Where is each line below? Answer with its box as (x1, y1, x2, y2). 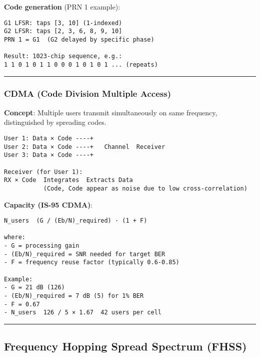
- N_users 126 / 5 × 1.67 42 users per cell (4, 309, 161, 316)
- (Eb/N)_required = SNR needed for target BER (4, 250, 165, 258)
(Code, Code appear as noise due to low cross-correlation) (43, 185, 247, 192)
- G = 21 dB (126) (4, 284, 65, 291)
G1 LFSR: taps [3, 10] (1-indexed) (4, 19, 122, 27)
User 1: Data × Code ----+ (4, 134, 93, 142)
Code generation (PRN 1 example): (4, 2, 120, 12)
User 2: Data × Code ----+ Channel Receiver (4, 143, 165, 150)
